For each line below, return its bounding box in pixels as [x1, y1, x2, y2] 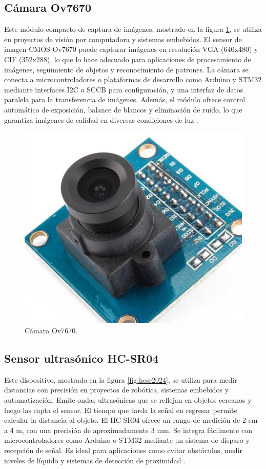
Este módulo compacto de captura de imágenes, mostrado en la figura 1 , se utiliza [4, 24, 262, 34]
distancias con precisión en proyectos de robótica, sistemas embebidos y [4, 384, 229, 395]
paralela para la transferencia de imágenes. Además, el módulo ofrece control [4, 94, 245, 105]
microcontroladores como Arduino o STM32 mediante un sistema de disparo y [4, 435, 250, 445]
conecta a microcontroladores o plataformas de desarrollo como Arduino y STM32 [4, 74, 262, 85]
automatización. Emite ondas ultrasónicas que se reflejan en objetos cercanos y [4, 395, 252, 405]
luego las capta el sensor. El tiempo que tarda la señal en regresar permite [4, 404, 237, 415]
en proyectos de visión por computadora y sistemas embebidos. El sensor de [4, 33, 242, 44]
